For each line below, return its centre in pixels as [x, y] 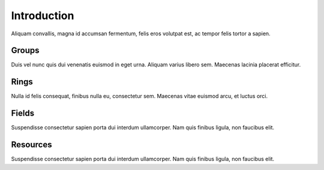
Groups [25, 51]
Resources [31, 145]
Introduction [43, 16]
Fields [23, 113]
